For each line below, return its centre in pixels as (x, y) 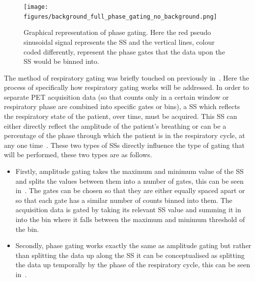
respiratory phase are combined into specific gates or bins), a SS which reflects (122, 106)
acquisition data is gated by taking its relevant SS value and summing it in (128, 210)
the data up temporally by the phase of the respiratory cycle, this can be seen (133, 265)
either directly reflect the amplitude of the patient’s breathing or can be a (115, 126)
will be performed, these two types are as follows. (78, 155)
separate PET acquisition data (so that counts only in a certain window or (116, 97)
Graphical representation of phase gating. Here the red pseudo (117, 32)
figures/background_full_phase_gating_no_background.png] (120, 16)
